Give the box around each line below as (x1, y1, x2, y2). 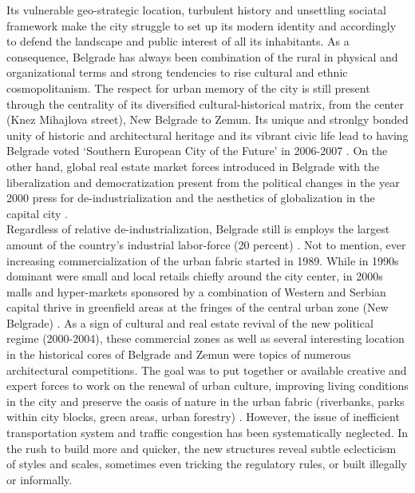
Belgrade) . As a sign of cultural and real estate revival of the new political (6, 314, 373, 331)
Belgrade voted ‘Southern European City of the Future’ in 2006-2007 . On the (6, 142, 388, 159)
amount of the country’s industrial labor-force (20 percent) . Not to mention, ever (6, 236, 406, 252)
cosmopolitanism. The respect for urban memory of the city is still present (6, 79, 370, 96)
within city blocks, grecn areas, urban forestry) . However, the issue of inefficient (6, 408, 400, 425)
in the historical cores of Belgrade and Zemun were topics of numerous (6, 346, 351, 363)
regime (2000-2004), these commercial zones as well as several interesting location (6, 330, 405, 347)
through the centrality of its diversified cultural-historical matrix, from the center (6, 95, 404, 112)
